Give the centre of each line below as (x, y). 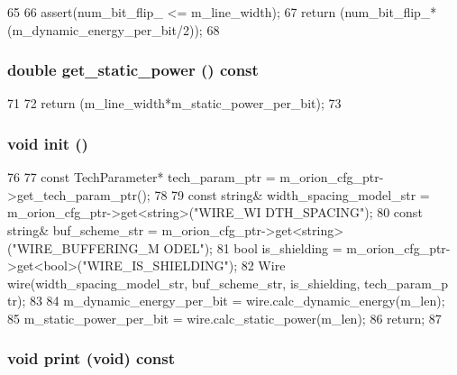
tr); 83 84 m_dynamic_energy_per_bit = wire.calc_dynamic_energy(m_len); (226, 301)
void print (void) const (91, 358)
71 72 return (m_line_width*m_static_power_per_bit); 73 (174, 103)
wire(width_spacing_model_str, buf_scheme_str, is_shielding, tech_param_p (228, 283)
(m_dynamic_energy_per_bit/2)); (105, 29)
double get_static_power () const (133, 70)
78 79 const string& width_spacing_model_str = (292, 194)
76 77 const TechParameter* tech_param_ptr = (142, 177)
